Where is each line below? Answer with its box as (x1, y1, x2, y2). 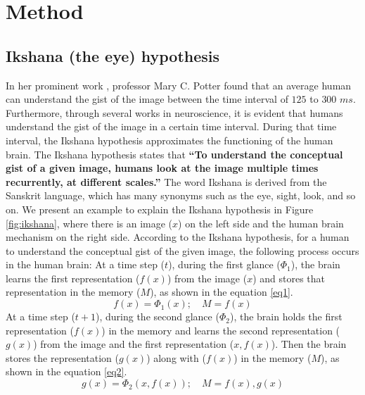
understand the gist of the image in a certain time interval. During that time (6, 119, 337, 134)
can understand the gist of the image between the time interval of (6, 92, 288, 106)
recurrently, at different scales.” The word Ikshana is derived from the (6, 174, 327, 189)
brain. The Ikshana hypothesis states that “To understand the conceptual (6, 146, 343, 161)
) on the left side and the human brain (178, 215, 344, 230)
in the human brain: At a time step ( (6, 257, 165, 272)
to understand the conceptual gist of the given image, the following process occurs (6, 243, 359, 258)
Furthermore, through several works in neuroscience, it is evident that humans (6, 105, 343, 120)
